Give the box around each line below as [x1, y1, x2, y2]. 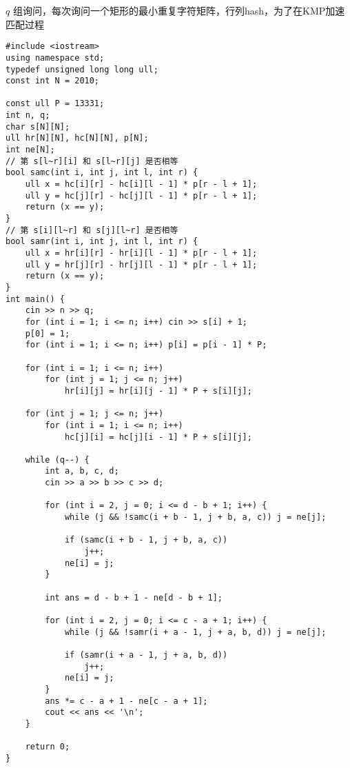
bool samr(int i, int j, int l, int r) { [6, 236, 198, 247]
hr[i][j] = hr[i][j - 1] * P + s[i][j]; [64, 385, 252, 396]
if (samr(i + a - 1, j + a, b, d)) [64, 649, 228, 660]
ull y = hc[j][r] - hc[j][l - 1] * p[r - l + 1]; [25, 190, 258, 201]
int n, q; [6, 110, 50, 121]
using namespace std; [6, 52, 105, 63]
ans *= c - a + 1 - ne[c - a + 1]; [45, 696, 208, 706]
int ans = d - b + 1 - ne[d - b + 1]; [45, 592, 223, 603]
